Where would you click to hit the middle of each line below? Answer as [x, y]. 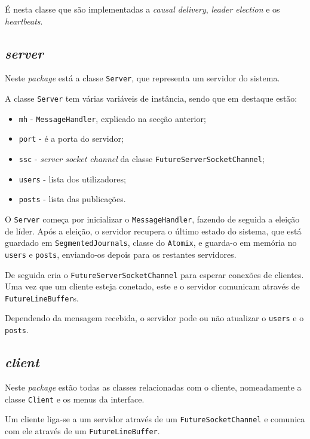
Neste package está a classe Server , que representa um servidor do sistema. [142, 78]
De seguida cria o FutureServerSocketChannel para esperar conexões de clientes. [154, 274]
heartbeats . [24, 21]
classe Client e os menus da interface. [75, 399]
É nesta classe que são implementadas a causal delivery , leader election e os [142, 9]
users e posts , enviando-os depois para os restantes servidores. [121, 254]
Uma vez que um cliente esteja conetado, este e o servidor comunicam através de [152, 286]
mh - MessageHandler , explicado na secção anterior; [112, 118]
